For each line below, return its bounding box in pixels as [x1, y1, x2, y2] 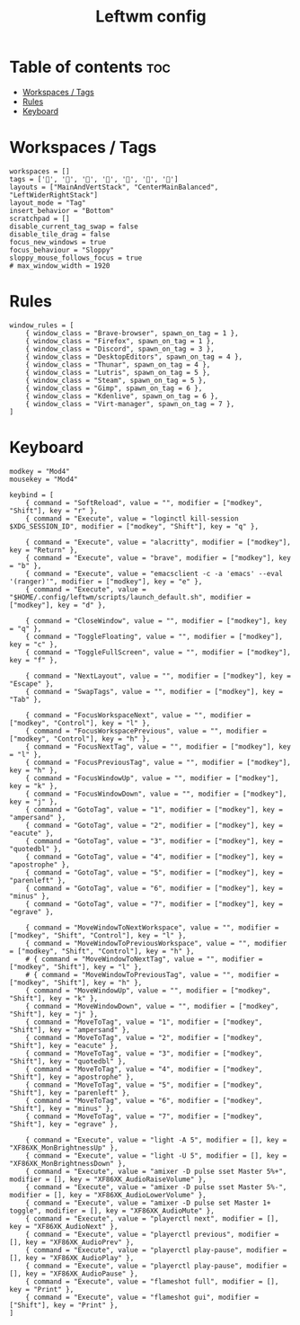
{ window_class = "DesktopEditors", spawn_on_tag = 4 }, [25, 352, 243, 361]
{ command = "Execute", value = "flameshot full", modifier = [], [25, 1276, 279, 1286]
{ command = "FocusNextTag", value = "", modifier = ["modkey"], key [25, 742, 292, 751]
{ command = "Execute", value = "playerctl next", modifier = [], [25, 1214, 279, 1223]
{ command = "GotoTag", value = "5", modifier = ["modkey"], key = [25, 867, 283, 877]
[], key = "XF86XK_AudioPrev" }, [9, 1238, 135, 1247]
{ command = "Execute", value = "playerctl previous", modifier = [25, 1230, 279, 1239]
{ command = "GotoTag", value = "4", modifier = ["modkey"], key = [25, 852, 283, 861]
